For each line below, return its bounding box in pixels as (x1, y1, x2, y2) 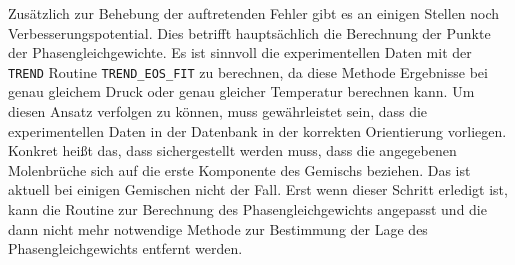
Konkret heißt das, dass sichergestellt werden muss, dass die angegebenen (8, 140, 457, 161)
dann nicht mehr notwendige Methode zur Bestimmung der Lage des (8, 218, 428, 239)
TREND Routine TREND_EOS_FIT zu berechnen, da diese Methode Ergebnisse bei (8, 61, 488, 82)
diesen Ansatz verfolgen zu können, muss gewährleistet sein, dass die (8, 101, 428, 122)
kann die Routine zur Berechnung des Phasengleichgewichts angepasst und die (8, 199, 487, 219)
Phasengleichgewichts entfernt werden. (8, 238, 243, 259)
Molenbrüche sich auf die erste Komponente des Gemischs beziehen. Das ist (8, 159, 471, 180)
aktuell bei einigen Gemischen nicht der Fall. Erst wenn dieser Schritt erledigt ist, (8, 179, 508, 200)
